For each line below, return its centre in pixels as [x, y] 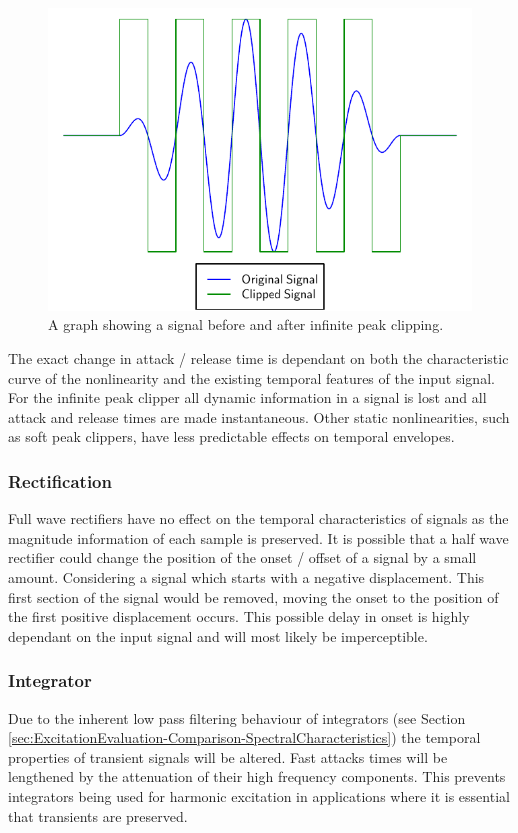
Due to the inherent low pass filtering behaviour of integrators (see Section [237, 717]
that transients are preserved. [98, 815]
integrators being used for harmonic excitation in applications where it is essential [259, 795]
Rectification [60, 480]
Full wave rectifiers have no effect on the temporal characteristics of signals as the [258, 518]
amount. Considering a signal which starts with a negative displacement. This [246, 577]
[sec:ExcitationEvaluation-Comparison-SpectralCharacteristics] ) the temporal [244, 737]
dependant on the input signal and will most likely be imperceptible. [218, 635]
